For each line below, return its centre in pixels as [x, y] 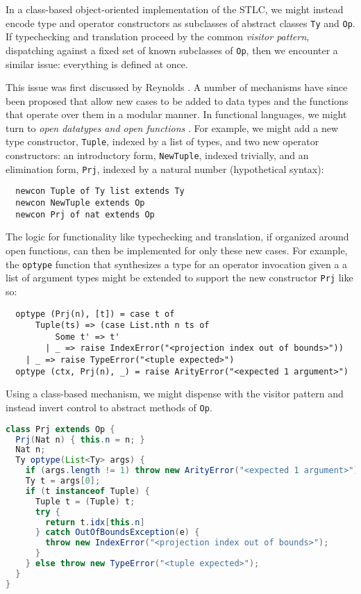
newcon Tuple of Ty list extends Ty [100, 191]
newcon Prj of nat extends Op [85, 214]
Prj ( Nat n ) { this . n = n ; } [80, 439]
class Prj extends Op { [60, 429]
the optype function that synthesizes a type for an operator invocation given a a [177, 264]
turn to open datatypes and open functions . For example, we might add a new [172, 127]
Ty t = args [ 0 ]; [63, 481]
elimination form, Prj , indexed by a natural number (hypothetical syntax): [165, 168]
